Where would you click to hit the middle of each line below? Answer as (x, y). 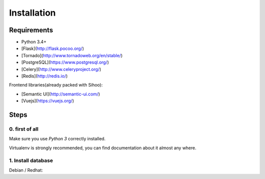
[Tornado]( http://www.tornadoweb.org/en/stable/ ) (72, 55)
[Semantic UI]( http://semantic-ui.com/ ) (61, 94)
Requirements (31, 30)
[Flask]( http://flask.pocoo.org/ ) (53, 48)
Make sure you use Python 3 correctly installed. (57, 139)
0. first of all (24, 129)
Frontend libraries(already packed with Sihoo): (56, 85)
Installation (32, 13)
